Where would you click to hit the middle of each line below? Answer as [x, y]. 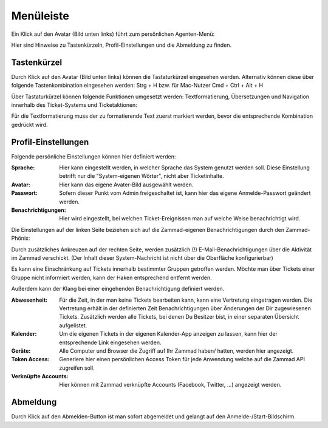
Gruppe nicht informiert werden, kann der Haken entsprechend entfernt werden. [111, 277]
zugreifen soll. [77, 368]
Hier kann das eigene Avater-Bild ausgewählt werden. [126, 185]
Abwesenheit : [29, 300]
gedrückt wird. [29, 124]
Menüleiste [40, 16]
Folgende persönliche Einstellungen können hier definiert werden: [94, 156]
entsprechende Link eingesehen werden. [110, 342]
